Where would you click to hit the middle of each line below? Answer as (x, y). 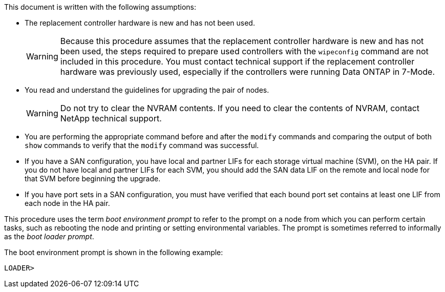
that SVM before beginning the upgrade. (93, 179)
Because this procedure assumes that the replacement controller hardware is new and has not (242, 41)
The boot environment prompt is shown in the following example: (114, 252)
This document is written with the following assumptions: (100, 7)
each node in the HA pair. (67, 203)
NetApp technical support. (111, 118)
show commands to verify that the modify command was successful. (142, 145)
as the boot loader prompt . (49, 236)
